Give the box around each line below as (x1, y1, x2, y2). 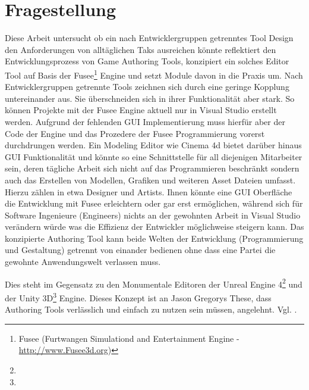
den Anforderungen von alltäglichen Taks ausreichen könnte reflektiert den (5, 43, 276, 55)
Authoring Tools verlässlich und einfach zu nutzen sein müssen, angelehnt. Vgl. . (5, 303, 297, 316)
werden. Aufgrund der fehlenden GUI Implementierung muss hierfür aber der (5, 115, 285, 127)
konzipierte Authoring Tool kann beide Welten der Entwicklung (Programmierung (5, 232, 304, 244)
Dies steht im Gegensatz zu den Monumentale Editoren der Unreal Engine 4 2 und (5, 276, 302, 290)
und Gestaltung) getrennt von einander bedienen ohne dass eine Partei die (5, 244, 276, 256)
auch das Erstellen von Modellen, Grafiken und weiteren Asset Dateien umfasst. (5, 173, 296, 186)
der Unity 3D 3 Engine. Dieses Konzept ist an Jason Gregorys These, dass (5, 289, 272, 304)
